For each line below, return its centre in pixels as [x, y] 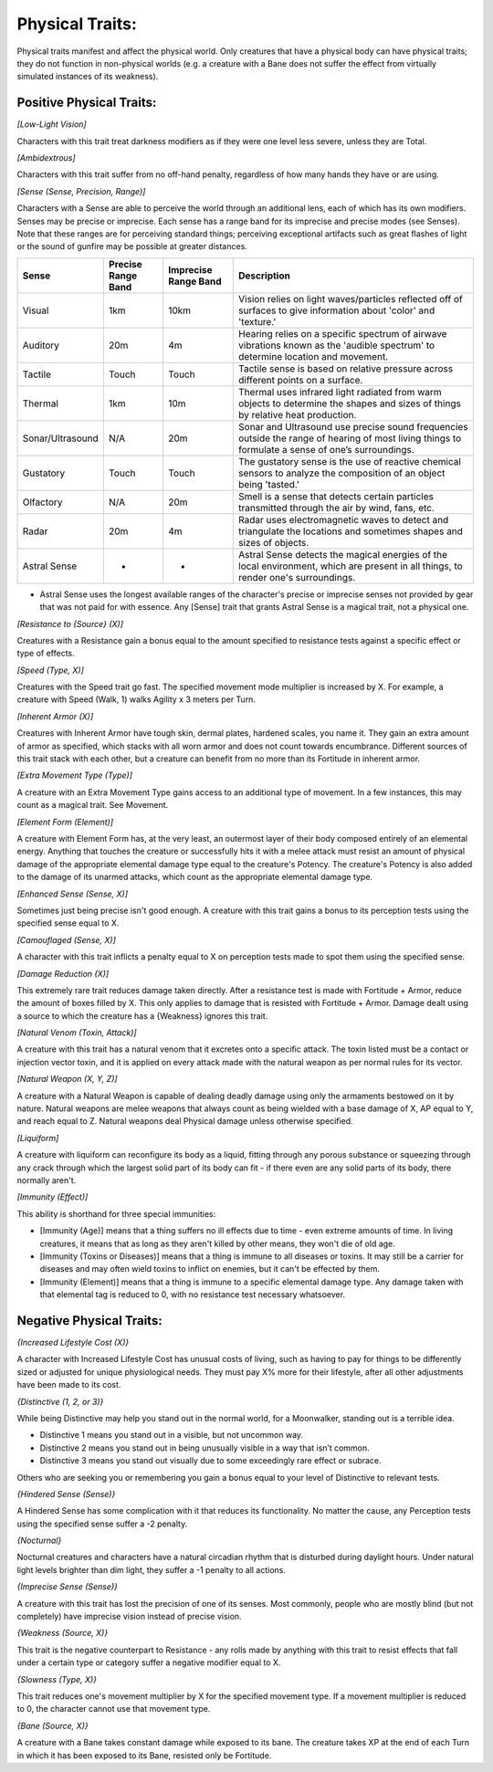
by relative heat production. [298, 414]
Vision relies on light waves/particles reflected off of [351, 299]
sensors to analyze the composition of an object [342, 473]
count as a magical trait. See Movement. [93, 805]
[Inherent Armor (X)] [55, 716]
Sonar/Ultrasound [61, 438]
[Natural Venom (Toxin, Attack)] [77, 1033]
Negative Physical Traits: [90, 1321]
